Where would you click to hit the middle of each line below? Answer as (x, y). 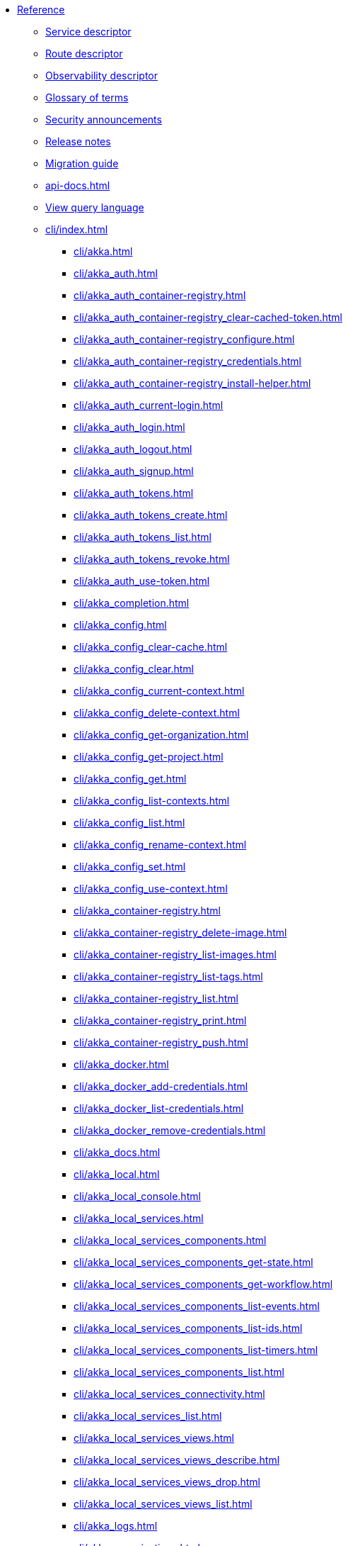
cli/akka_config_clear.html (134, 669)
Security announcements (104, 119)
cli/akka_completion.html (132, 603)
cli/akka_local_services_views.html (154, 1438)
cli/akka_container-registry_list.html (156, 998)
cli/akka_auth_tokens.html (134, 493)
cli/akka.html (103, 251)
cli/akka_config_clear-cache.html (151, 647)
